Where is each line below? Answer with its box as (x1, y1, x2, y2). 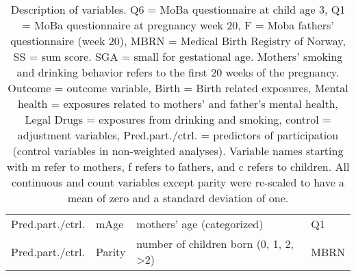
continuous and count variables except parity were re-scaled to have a (11, 174, 345, 190)
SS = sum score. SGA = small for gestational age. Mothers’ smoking (13, 49, 343, 64)
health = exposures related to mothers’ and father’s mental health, (17, 96, 339, 111)
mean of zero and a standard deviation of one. (67, 190, 289, 206)
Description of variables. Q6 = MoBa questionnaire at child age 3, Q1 (10, 1, 346, 17)
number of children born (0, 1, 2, (136, 236, 294, 251)
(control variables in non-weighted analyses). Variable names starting (12, 143, 344, 158)
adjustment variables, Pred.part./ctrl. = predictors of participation (17, 127, 339, 143)
